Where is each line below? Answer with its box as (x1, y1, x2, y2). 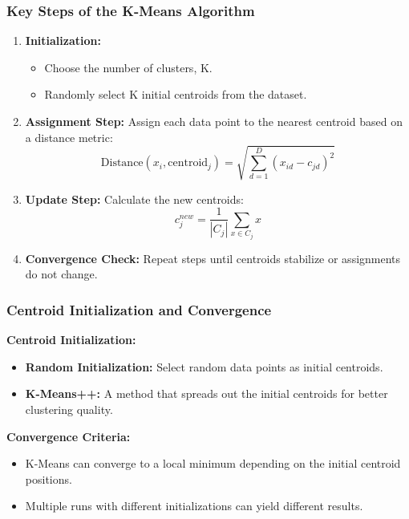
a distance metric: (25, 128, 113, 145)
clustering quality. (25, 400, 113, 417)
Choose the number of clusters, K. (44, 59, 213, 75)
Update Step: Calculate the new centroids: (25, 190, 244, 207)
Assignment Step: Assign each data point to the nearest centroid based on (25, 113, 403, 129)
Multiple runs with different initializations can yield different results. (25, 497, 363, 514)
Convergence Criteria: (6, 428, 131, 444)
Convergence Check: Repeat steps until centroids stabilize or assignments (25, 249, 401, 266)
